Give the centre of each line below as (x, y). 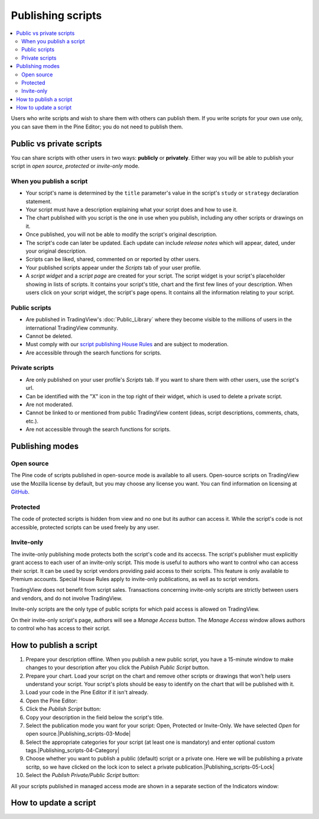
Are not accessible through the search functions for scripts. (98, 430)
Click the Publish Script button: (64, 709)
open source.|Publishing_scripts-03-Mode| (78, 734)
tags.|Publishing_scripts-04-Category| (73, 750)
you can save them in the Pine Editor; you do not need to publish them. (97, 127)
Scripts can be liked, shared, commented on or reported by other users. (113, 259)
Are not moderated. (49, 404)
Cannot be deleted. (49, 336)
